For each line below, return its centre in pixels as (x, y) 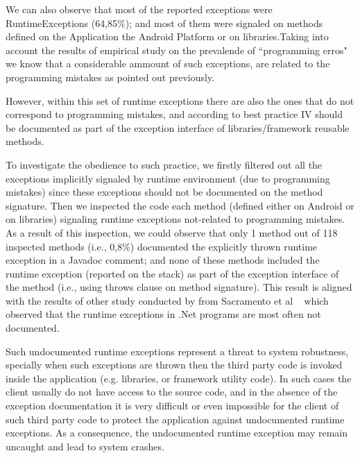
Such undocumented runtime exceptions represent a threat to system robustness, (177, 351)
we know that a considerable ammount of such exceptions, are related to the (168, 63)
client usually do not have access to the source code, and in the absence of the (172, 392)
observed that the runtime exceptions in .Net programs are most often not (163, 314)
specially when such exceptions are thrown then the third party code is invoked (174, 365)
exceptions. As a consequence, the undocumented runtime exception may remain (177, 433)
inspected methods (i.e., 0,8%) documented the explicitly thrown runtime (162, 246)
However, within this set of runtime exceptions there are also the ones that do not (180, 100)
